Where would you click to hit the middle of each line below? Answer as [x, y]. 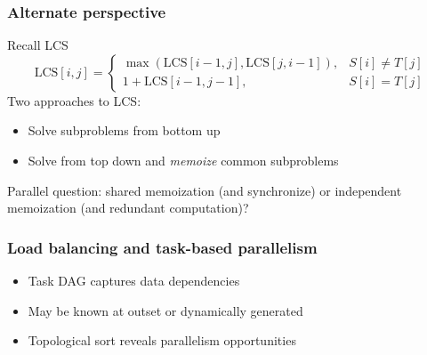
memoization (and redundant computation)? [128, 208]
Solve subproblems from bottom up [124, 130]
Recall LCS [38, 45]
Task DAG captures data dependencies [134, 280]
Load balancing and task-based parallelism [162, 247]
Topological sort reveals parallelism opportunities [162, 340]
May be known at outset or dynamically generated [165, 310]
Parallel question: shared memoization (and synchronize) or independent [205, 190]
